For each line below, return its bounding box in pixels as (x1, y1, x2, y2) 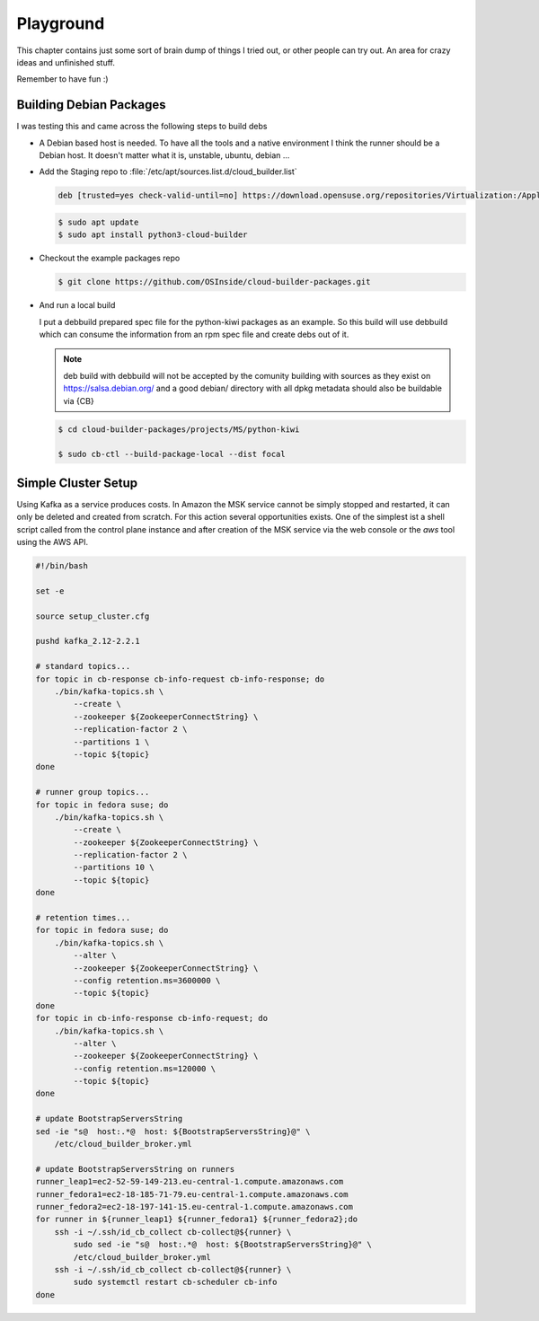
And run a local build (39, 300, 116, 311)
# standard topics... (35, 661, 131, 672)
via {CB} (63, 395, 94, 406)
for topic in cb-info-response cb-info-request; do (35, 1013, 269, 1024)
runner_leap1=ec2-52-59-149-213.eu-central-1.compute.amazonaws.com (35, 1176, 344, 1187)
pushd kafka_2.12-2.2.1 (35, 636, 141, 647)
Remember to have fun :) (16, 74, 109, 84)
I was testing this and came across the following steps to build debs (16, 121, 268, 132)
